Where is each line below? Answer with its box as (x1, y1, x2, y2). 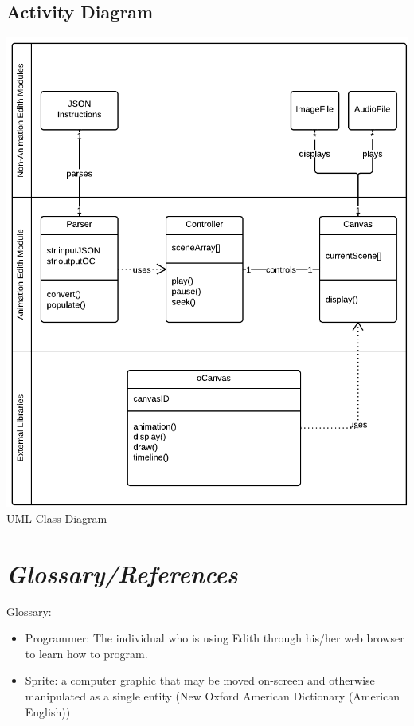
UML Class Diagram (6, 509, 107, 526)
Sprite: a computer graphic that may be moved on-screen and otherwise (25, 672, 375, 689)
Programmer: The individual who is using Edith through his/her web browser (25, 630, 404, 646)
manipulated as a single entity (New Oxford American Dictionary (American (25, 687, 400, 704)
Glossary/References (6, 556, 238, 590)
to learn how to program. (25, 645, 148, 661)
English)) (25, 703, 71, 720)
